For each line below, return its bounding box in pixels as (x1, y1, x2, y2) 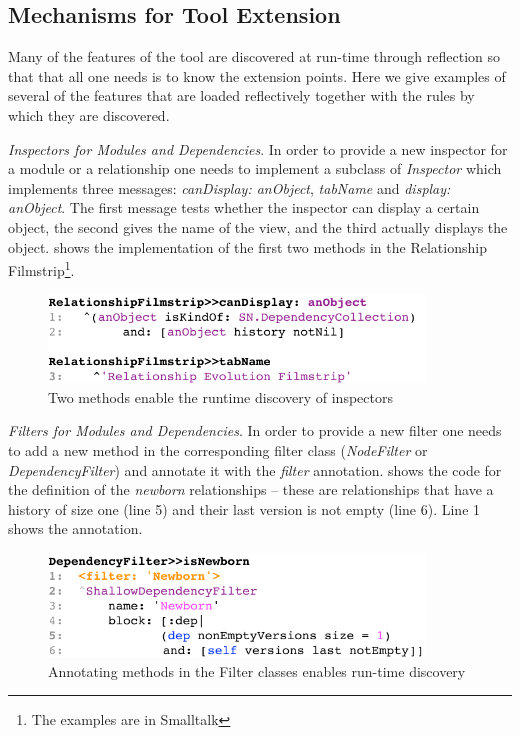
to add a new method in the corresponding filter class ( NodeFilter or (8, 440, 428, 461)
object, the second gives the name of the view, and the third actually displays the (8, 216, 508, 237)
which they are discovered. (8, 104, 170, 125)
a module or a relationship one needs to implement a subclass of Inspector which (8, 158, 502, 179)
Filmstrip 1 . (8, 257, 75, 280)
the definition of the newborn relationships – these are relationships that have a (8, 479, 494, 500)
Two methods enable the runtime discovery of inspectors (48, 386, 393, 407)
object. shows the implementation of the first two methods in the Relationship (8, 236, 487, 257)
